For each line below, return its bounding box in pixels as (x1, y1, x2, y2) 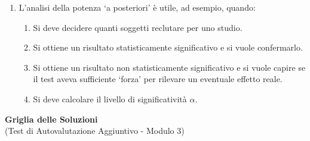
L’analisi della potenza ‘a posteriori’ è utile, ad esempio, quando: (19, 1, 256, 13)
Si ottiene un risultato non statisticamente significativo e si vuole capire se (33, 61, 306, 73)
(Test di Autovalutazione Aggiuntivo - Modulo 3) (5, 124, 185, 137)
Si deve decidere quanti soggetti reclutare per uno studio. (33, 21, 243, 33)
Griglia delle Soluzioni (5, 112, 98, 125)
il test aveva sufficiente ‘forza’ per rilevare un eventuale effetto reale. (33, 73, 283, 85)
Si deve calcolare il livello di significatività (33, 92, 187, 105)
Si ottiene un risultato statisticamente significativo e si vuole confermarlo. (33, 41, 303, 54)
